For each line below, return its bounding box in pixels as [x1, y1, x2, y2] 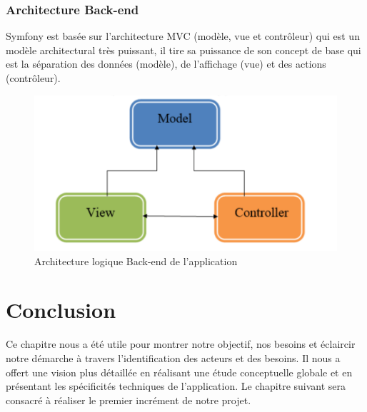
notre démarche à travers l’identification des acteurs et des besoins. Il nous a [6, 351, 341, 365]
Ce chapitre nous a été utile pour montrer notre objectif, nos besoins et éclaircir [6, 336, 356, 351]
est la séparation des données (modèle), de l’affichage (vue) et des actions [6, 56, 326, 71]
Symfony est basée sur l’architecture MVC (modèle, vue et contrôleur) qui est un [6, 29, 360, 43]
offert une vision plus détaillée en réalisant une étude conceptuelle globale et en [6, 364, 353, 379]
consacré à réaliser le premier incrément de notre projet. [6, 392, 251, 407]
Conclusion [6, 295, 116, 324]
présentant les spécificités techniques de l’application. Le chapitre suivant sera [6, 378, 346, 393]
